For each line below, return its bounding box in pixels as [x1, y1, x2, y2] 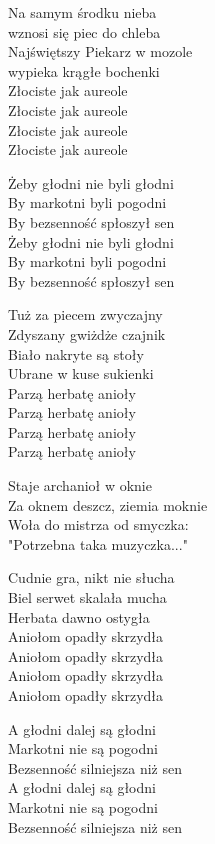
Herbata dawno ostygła [8, 606, 150, 627]
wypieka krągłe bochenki [8, 60, 160, 81]
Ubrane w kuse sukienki [8, 363, 154, 384]
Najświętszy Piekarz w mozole [8, 41, 193, 62]
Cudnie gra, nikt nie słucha [8, 567, 175, 588]
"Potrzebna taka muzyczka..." [8, 533, 188, 554]
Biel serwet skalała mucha [8, 587, 167, 608]
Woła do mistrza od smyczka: [8, 514, 189, 535]
